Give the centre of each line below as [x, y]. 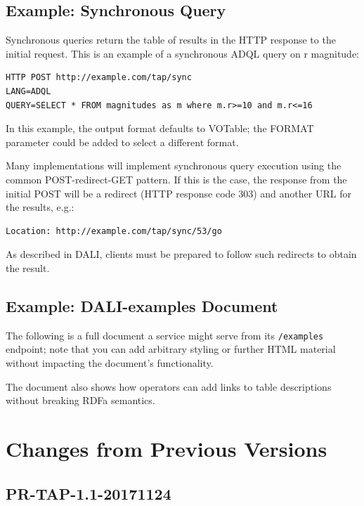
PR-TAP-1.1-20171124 [89, 493]
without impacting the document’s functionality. [110, 362]
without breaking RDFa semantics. [80, 400]
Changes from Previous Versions [167, 448]
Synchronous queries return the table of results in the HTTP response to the [171, 40]
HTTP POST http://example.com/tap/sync [99, 78]
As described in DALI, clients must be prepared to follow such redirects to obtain [181, 254]
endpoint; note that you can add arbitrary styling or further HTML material [171, 349]
